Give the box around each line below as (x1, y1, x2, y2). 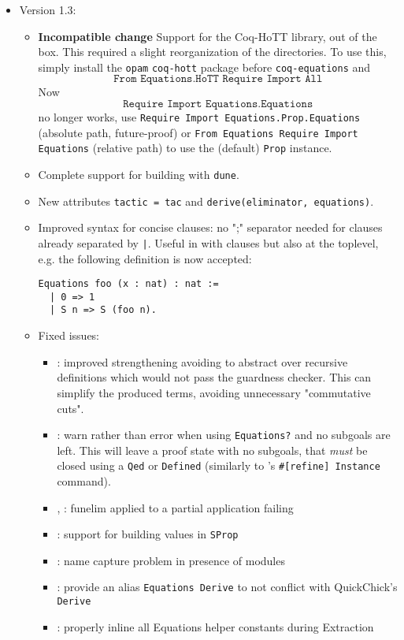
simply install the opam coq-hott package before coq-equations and (38, 58, 371, 75)
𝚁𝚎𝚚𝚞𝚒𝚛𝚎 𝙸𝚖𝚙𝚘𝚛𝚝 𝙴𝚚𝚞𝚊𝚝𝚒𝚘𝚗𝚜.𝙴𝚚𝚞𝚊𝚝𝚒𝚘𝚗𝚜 (123, 99, 313, 110)
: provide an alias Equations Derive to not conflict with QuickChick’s (57, 579, 398, 595)
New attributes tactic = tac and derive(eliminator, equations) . (38, 192, 374, 209)
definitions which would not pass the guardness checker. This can (57, 369, 372, 385)
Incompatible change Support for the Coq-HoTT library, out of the (38, 28, 377, 44)
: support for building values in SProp (57, 526, 239, 542)
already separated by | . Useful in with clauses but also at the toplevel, (38, 234, 379, 251)
